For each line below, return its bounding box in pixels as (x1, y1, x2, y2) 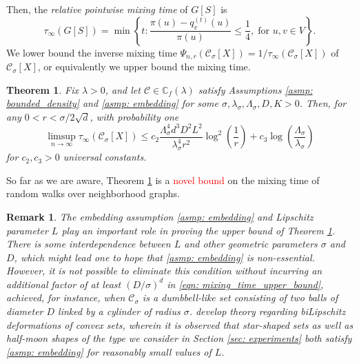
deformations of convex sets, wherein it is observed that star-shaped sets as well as (6, 317, 353, 332)
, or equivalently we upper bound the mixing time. (37, 59, 251, 74)
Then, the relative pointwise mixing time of (6, 2, 188, 16)
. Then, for (299, 96, 347, 110)
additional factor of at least (6, 276, 121, 291)
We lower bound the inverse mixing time (6, 45, 177, 59)
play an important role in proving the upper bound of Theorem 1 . (61, 223, 336, 237)
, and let (105, 82, 141, 97)
